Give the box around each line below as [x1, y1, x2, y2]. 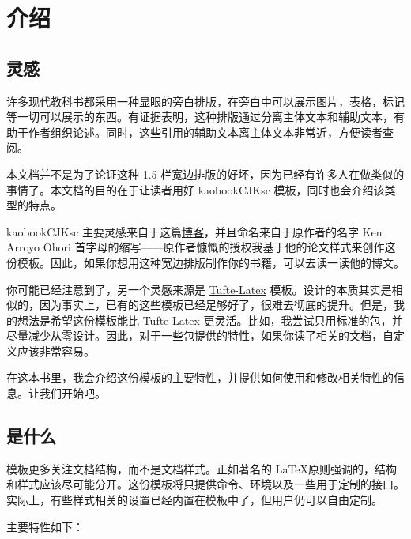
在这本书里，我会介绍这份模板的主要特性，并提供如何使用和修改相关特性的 [6, 369, 394, 386]
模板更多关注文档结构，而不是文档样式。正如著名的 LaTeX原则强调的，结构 [6, 460, 398, 477]
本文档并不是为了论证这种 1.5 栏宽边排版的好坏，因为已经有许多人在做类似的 [6, 165, 405, 182]
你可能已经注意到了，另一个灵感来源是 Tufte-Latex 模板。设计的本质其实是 [6, 281, 392, 297]
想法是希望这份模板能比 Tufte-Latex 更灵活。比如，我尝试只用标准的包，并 [17, 311, 403, 328]
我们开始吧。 [39, 385, 106, 401]
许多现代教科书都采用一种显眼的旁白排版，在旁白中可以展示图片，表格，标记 [6, 92, 405, 109]
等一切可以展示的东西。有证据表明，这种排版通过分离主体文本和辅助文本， [6, 108, 394, 125]
